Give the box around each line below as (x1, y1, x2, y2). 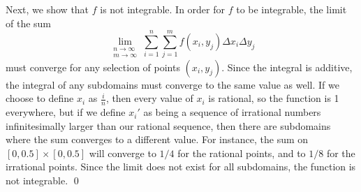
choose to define (6, 91, 74, 105)
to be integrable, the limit (236, 2, 347, 16)
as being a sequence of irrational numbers (143, 105, 321, 119)
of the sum (6, 15, 52, 30)
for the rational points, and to (177, 145, 306, 160)
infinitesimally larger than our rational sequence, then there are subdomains (6, 118, 331, 133)
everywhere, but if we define (6, 105, 126, 119)
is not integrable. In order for (100, 2, 226, 16)
